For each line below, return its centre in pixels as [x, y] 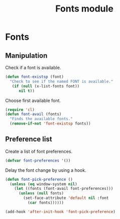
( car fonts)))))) [46, 203]
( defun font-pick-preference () [39, 179]
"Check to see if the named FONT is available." [62, 81]
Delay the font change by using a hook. [46, 170]
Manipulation [26, 56]
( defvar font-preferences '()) [38, 160]
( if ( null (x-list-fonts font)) [46, 86]
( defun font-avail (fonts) [33, 114]
